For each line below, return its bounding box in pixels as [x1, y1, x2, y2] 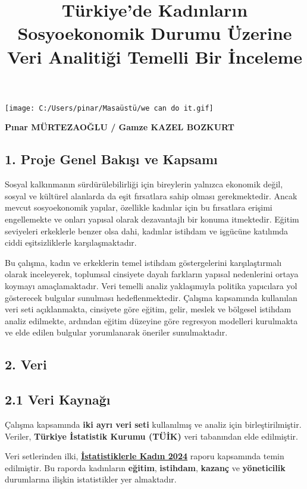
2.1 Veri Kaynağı [5, 390, 111, 409]
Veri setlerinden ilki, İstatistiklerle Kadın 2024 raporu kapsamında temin [5, 450, 284, 462]
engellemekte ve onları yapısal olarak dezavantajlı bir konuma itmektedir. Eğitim [5, 212, 299, 225]
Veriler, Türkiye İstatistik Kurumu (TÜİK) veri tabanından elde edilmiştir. [5, 430, 298, 442]
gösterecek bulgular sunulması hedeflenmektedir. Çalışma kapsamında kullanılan [5, 291, 297, 303]
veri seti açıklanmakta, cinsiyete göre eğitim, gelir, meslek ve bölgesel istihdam [5, 303, 292, 315]
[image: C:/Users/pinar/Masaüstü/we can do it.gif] [5, 104, 214, 112]
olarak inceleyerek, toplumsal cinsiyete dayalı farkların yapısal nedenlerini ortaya [5, 268, 299, 280]
